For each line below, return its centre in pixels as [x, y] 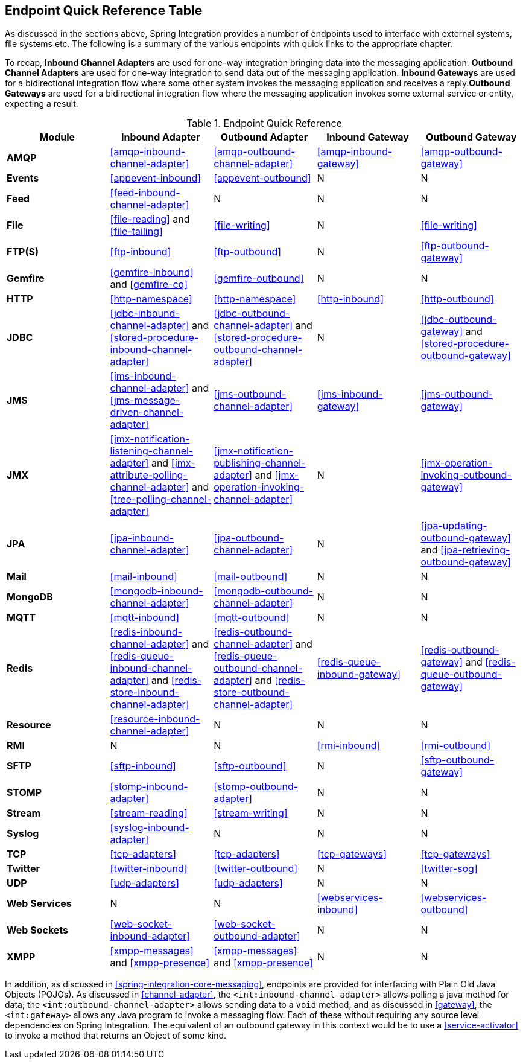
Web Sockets [38, 930]
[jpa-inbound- [142, 538]
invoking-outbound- [466, 475]
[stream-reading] [149, 813]
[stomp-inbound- [149, 787]
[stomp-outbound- [256, 787]
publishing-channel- [260, 463]
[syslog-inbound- [150, 828]
